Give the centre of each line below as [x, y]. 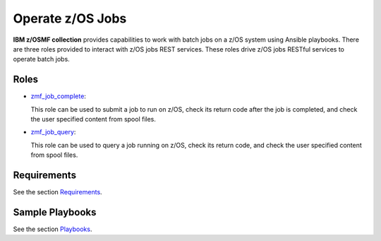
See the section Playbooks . [53, 229]
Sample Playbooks [55, 212]
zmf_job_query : [53, 132]
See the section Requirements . [58, 192]
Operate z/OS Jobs [70, 18]
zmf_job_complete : [58, 96]
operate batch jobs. [41, 59]
